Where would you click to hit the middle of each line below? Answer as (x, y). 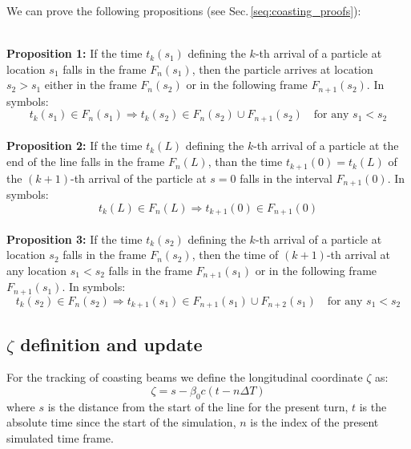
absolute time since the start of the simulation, (121, 422)
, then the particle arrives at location (282, 69)
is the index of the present (314, 422)
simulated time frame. (60, 437)
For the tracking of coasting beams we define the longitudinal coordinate (185, 377)
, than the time (245, 162)
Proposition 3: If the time (75, 239)
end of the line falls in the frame (86, 162)
